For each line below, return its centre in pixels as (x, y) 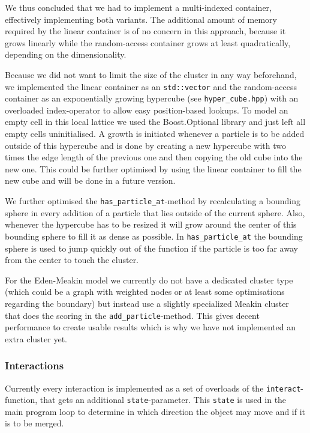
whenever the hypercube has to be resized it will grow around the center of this (151, 224)
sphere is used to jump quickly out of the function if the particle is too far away (151, 248)
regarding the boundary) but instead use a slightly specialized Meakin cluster (147, 303)
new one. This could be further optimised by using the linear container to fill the (153, 168)
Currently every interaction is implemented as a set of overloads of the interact (153, 388)
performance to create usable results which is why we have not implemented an (150, 327)
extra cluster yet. (36, 338)
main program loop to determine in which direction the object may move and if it (155, 411)
